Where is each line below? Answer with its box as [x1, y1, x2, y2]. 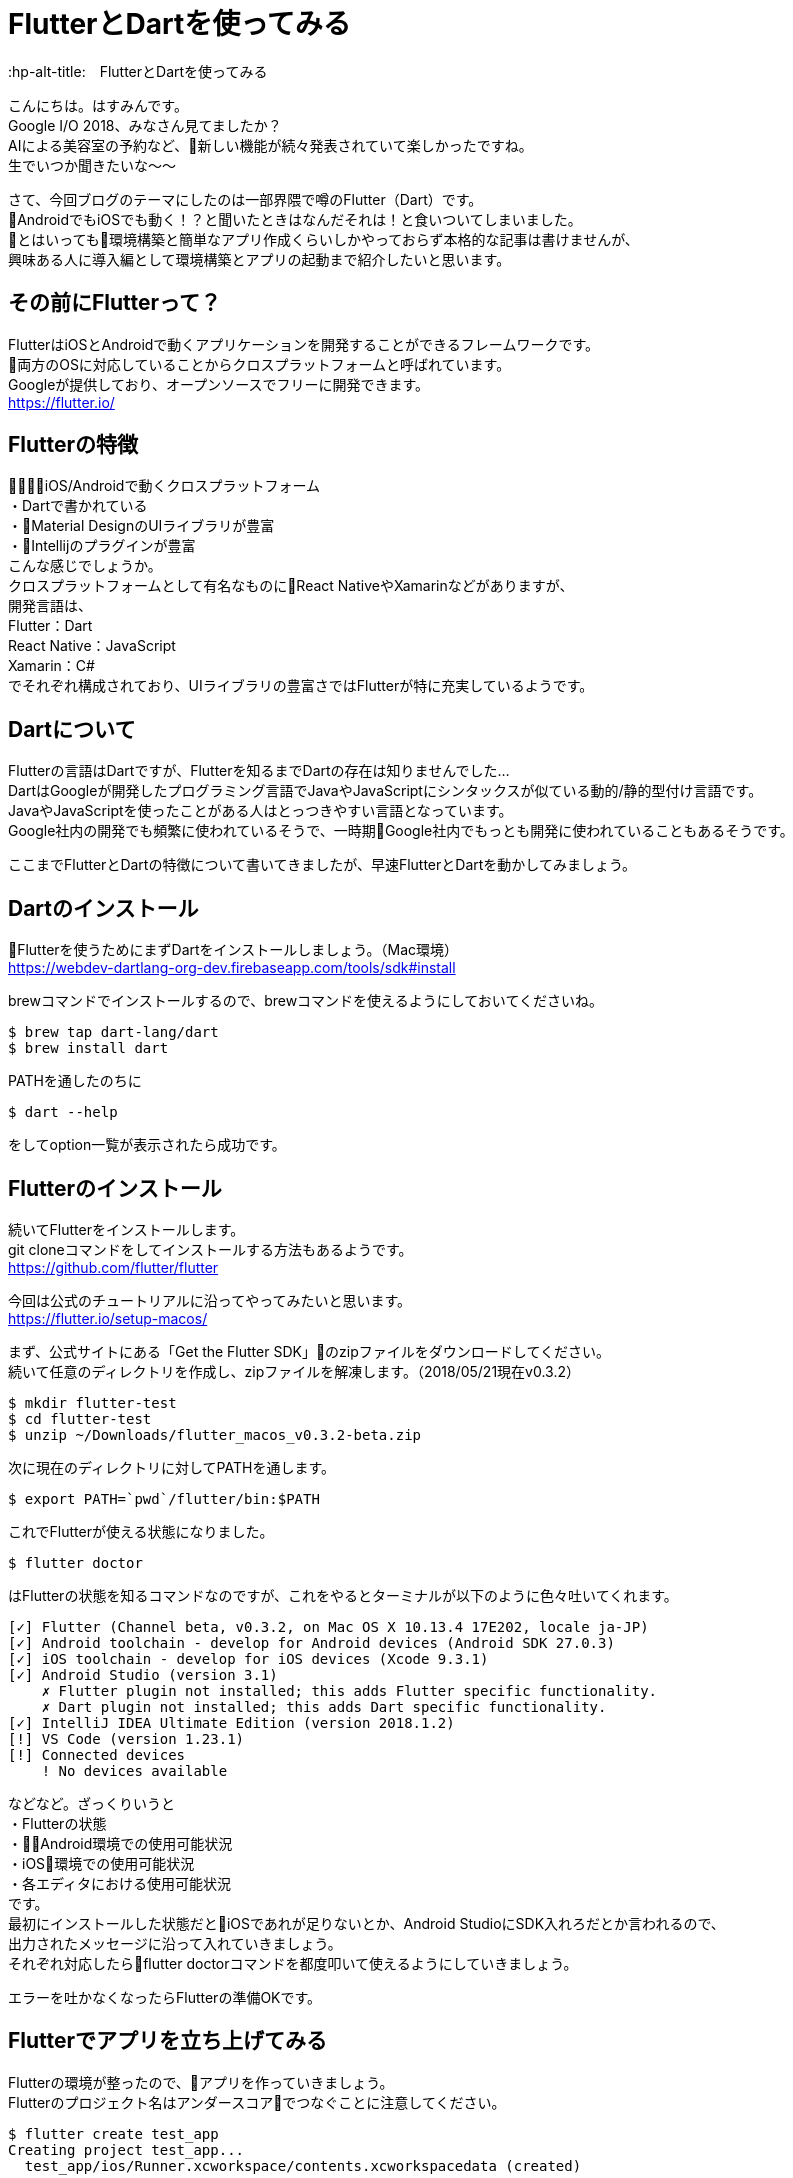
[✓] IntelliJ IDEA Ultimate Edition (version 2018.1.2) [8, 1714, 455, 1731]
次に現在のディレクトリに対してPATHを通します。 [8, 1458, 336, 1476]
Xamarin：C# [8, 657, 95, 675]
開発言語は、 [8, 597, 92, 615]
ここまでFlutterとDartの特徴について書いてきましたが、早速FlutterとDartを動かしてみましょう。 [8, 856, 637, 874]
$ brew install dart [8, 1040, 169, 1057]
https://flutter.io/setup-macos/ [8, 1309, 208, 1327]
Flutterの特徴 [8, 432, 139, 458]
